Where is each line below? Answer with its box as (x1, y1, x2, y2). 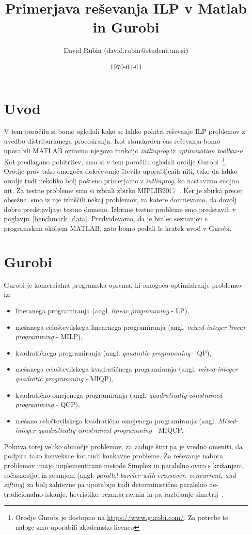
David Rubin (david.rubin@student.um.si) (63, 45, 189, 55)
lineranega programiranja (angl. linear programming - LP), (15, 305, 189, 315)
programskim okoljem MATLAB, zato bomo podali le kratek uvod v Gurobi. (4, 223, 232, 233)
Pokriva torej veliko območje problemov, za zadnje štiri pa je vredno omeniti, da (4, 441, 243, 451)
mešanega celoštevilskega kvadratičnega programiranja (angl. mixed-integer (15, 364, 238, 374)
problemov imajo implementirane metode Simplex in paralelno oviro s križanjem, (4, 460, 244, 470)
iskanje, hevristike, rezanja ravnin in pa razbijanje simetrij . (45, 488, 223, 499)
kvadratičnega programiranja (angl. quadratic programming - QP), (15, 347, 212, 357)
